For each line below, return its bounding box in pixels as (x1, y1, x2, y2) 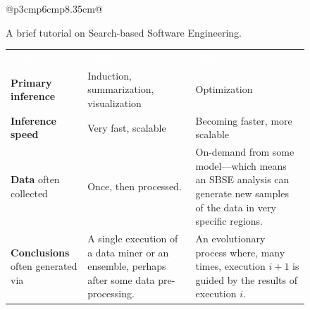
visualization (87, 95, 142, 110)
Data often (11, 172, 60, 187)
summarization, (87, 82, 154, 97)
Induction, (87, 68, 132, 82)
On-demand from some (195, 144, 294, 159)
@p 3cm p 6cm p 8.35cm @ (6, 1, 103, 15)
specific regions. (195, 213, 263, 228)
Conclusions (11, 244, 70, 259)
